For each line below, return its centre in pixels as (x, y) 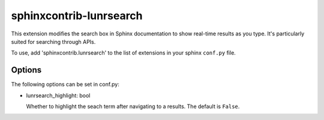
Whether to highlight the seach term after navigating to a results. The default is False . (133, 106)
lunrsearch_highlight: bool (58, 95)
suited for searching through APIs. (53, 41)
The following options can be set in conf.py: (65, 85)
